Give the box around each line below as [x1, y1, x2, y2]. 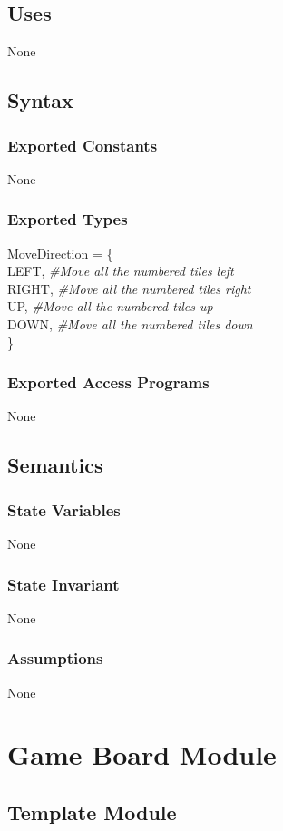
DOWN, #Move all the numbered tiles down [7, 314, 253, 333]
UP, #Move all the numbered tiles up [7, 297, 213, 316]
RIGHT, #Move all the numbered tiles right [7, 279, 251, 298]
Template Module [7, 797, 177, 826]
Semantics [7, 451, 103, 479]
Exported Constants [7, 133, 158, 156]
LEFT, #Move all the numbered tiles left [7, 261, 234, 280]
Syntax [7, 86, 73, 114]
